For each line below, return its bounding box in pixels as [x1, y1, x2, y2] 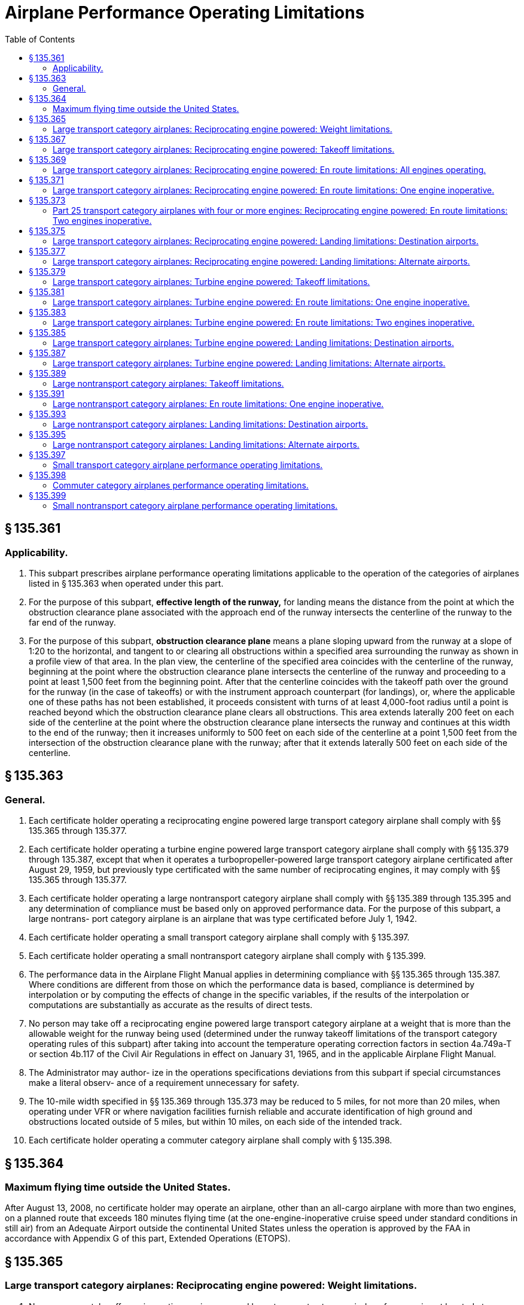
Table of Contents [5, 34, 75, 44]
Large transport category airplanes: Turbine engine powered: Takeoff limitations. [53, 276, 370, 287]
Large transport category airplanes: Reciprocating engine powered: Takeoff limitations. [53, 144, 395, 154]
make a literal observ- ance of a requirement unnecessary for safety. [29, 1078, 300, 1088]
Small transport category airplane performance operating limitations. [53, 459, 323, 470]
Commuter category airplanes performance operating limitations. [53, 479, 309, 490]
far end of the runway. [29, 617, 116, 627]
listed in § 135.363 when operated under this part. [29, 578, 224, 588]
